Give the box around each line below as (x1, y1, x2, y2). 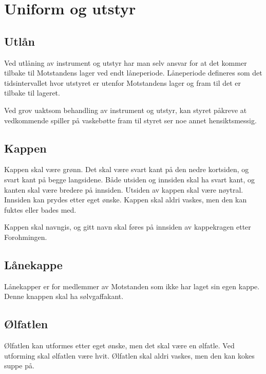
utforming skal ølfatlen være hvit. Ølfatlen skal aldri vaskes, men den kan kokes (4, 350, 255, 361)
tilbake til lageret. (4, 87, 60, 98)
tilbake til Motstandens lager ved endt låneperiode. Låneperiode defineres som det (4, 67, 262, 78)
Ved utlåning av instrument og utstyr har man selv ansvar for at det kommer (4, 57, 247, 68)
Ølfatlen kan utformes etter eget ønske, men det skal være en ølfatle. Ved (4, 340, 235, 351)
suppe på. (4, 360, 34, 371)
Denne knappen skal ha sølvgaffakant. (4, 291, 124, 302)
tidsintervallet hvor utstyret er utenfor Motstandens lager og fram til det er (4, 77, 241, 88)
